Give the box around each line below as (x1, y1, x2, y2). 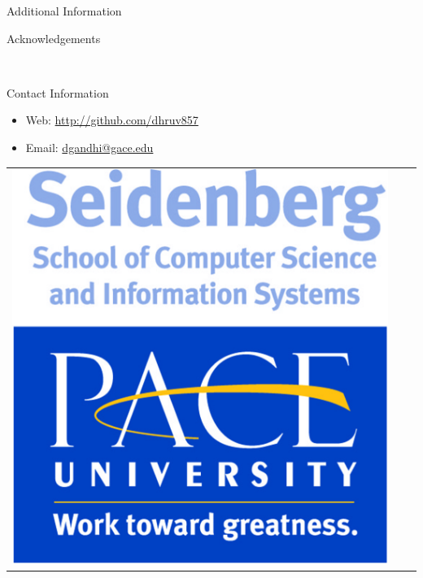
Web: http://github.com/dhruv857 (25, 111, 198, 128)
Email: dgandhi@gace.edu (25, 138, 154, 155)
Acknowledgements (7, 29, 101, 46)
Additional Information (7, 2, 122, 19)
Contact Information (7, 84, 109, 101)
